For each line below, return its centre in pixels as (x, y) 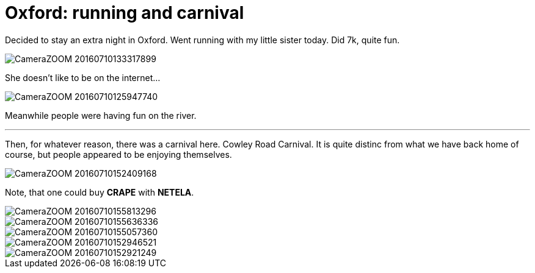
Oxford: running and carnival (125, 13)
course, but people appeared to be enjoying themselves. (118, 154)
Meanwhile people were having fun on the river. (101, 115)
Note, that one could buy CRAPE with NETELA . (100, 192)
